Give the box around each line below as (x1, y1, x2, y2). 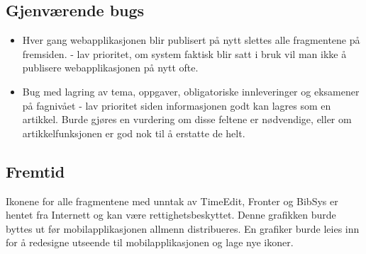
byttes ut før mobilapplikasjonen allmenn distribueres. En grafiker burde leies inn (6, 221, 360, 236)
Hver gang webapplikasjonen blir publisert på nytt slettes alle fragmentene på (22, 33, 360, 47)
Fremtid (6, 160, 65, 182)
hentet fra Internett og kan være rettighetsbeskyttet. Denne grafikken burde (6, 207, 336, 222)
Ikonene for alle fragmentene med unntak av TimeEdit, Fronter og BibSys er (6, 193, 338, 208)
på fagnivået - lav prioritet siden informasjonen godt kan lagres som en (22, 98, 331, 112)
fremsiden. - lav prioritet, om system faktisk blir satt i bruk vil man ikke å (22, 46, 347, 61)
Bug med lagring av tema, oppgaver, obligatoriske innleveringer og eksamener (22, 83, 360, 98)
